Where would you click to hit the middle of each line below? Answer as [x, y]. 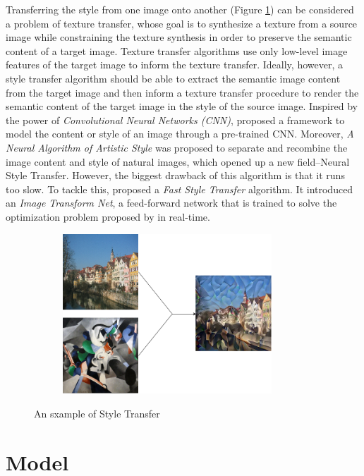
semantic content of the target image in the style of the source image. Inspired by [182, 106]
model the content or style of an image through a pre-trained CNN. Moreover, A [180, 134]
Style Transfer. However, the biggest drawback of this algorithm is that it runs [175, 175]
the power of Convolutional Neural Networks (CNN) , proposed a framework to [175, 120]
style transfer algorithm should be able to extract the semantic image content [173, 78]
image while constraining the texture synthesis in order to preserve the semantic [179, 37]
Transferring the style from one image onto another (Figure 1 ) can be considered [180, 9]
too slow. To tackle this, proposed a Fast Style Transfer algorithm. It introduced [180, 189]
